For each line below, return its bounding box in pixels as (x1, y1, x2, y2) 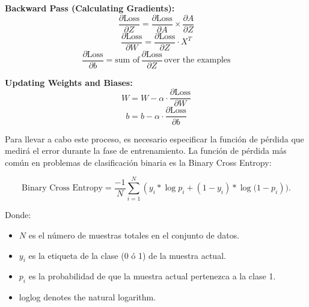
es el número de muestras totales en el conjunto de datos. (28, 229, 240, 241)
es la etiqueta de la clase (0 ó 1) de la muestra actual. (28, 249, 226, 261)
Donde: (5, 208, 31, 221)
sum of (115, 56, 140, 65)
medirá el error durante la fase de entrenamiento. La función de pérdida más (5, 144, 287, 157)
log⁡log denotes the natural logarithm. (19, 291, 156, 303)
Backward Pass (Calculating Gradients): (5, 2, 175, 14)
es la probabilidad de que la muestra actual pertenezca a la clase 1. (28, 270, 276, 282)
